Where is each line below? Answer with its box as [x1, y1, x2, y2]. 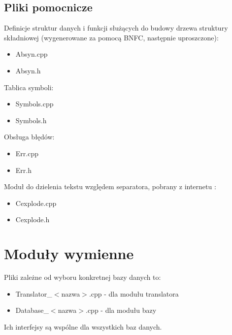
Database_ [15, 305, 49, 315]
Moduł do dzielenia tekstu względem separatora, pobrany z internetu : [4, 181, 216, 192]
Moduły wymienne [4, 243, 134, 264]
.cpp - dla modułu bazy [86, 305, 157, 315]
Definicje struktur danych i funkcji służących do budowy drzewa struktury [4, 23, 228, 33]
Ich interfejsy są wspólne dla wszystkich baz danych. [4, 321, 162, 332]
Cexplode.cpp [15, 198, 57, 208]
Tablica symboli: [4, 82, 54, 92]
